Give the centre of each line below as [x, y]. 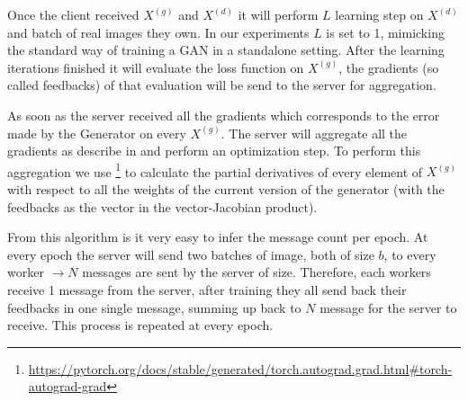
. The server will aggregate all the [314, 133]
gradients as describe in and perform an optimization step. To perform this [214, 151]
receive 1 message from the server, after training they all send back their [207, 289]
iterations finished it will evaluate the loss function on [156, 67]
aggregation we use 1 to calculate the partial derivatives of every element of [215, 170]
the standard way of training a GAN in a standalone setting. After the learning [226, 50]
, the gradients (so [389, 67]
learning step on [379, 14]
